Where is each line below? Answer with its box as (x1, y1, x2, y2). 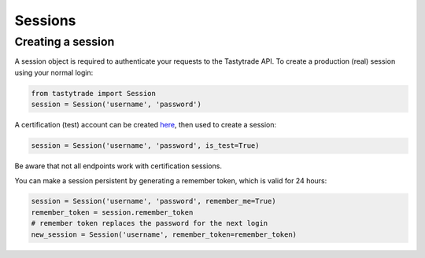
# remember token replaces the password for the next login (31, 219, 268, 228)
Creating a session (14, 35, 115, 49)
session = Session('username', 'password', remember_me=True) (31, 197, 276, 206)
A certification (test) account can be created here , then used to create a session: (14, 120, 277, 130)
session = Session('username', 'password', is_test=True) (31, 142, 260, 150)
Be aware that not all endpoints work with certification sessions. (14, 161, 222, 171)
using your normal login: (14, 68, 94, 77)
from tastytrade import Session (31, 89, 157, 98)
